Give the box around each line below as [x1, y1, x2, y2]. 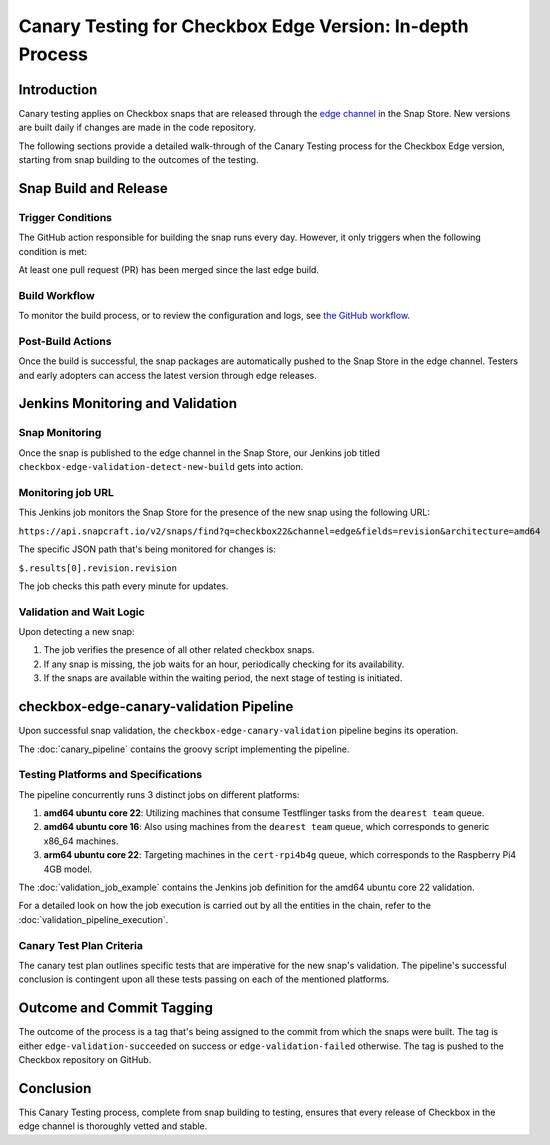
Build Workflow [18, 288, 95, 302]
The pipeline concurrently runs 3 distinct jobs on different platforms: [18, 788, 300, 800]
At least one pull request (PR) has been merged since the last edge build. [18, 263, 320, 275]
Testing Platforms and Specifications [18, 768, 203, 782]
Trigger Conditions [18, 210, 112, 224]
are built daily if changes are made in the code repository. [18, 121, 257, 134]
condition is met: [18, 245, 87, 257]
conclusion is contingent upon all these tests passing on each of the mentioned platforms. [18, 973, 390, 985]
